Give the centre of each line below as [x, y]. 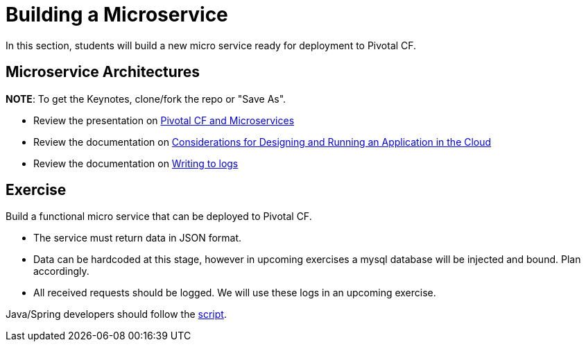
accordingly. [61, 271]
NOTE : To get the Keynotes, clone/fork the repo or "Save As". [146, 99]
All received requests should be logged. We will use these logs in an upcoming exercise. [235, 293]
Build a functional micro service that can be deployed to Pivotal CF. [159, 217]
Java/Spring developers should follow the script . [116, 314]
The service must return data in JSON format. [138, 238]
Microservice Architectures [103, 72]
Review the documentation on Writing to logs [136, 163]
